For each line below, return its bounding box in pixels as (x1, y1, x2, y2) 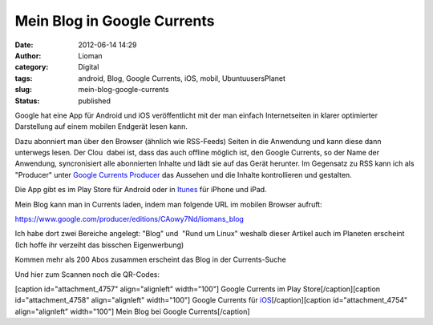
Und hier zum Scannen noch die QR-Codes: (14, 269, 160, 279)
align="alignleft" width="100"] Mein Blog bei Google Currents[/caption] (14, 307, 250, 316)
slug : (14, 85, 32, 94)
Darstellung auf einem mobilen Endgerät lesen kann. (14, 122, 188, 131)
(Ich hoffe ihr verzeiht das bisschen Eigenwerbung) (14, 240, 184, 250)
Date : (14, 40, 34, 50)
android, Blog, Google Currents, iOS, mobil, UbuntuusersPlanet (78, 73, 286, 83)
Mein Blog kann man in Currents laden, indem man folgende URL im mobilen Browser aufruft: (14, 199, 322, 209)
